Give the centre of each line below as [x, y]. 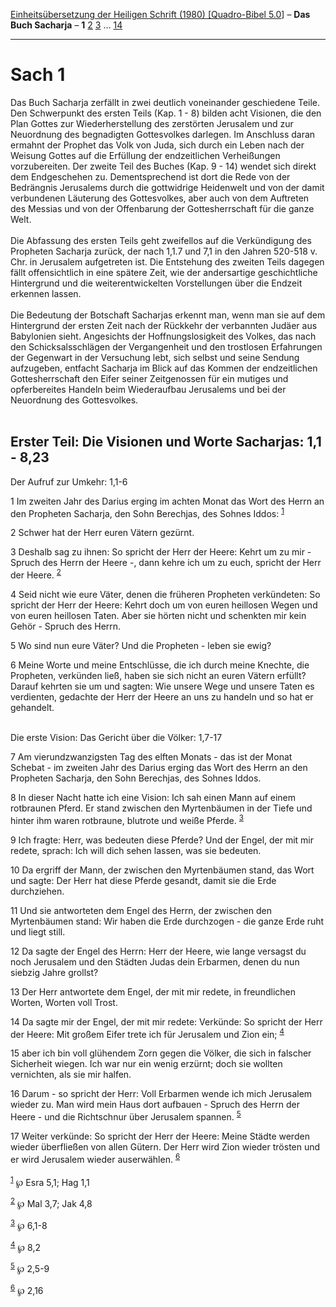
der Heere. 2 [36, 574]
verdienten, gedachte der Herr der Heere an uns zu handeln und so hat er [162, 697]
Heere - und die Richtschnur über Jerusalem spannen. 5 [126, 1116]
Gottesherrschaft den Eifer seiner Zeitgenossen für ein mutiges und [149, 378]
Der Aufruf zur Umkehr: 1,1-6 [69, 481]
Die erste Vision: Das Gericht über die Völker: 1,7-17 [116, 738]
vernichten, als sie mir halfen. [71, 1075]
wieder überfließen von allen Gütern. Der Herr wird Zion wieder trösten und [165, 1147]
